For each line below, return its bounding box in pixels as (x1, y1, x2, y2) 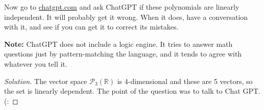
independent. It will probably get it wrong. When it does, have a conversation (4, 11, 248, 22)
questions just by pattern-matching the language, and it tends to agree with (4, 48, 242, 59)
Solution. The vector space (4, 75, 87, 86)
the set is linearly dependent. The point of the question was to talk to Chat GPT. (4, 86, 260, 96)
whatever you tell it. (4, 58, 67, 69)
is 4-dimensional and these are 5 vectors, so (117, 75, 253, 86)
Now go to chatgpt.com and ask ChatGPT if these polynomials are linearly (4, 2, 239, 12)
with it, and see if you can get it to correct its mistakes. (4, 21, 179, 32)
